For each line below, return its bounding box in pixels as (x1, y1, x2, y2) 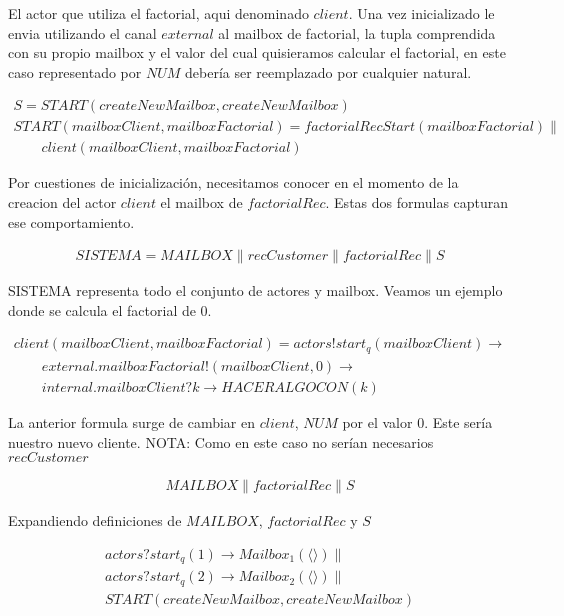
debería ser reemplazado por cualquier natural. (185, 61, 472, 82)
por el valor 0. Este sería (342, 412, 493, 433)
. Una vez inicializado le (348, 3, 495, 23)
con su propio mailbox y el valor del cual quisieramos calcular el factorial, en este (8, 42, 506, 63)
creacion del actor (8, 192, 117, 213)
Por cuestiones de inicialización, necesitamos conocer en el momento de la (8, 172, 459, 193)
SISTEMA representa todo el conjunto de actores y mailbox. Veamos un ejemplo (8, 280, 503, 301)
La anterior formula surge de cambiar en (8, 412, 256, 433)
